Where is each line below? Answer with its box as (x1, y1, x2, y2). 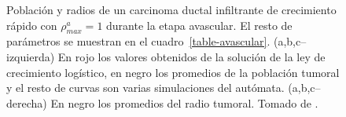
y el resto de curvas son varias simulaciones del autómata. (6, 79, 285, 96)
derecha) (6, 94, 47, 111)
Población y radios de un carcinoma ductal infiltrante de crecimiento (6, 2, 337, 17)
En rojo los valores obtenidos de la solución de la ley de (57, 48, 326, 64)
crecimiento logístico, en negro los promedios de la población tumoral (6, 64, 340, 80)
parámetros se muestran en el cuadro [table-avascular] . (6, 33, 271, 49)
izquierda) (6, 48, 55, 64)
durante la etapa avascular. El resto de (106, 16, 293, 33)
